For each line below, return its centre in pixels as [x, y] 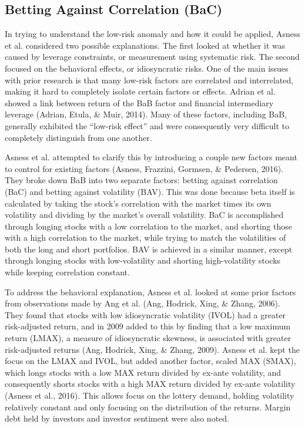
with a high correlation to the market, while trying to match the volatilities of [145, 237]
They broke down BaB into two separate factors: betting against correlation [141, 180]
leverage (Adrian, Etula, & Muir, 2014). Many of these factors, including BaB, [146, 114]
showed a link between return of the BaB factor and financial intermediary [139, 102]
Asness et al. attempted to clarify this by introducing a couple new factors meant [151, 157]
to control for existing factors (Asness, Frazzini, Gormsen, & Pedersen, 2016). [144, 168]
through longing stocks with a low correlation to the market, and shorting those [148, 226]
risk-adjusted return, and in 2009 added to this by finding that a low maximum [148, 326]
